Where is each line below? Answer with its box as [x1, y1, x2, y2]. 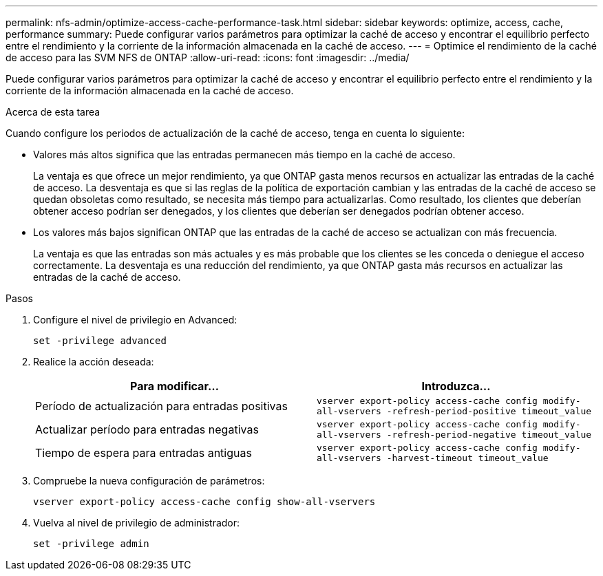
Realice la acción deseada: [33, 356, 154, 367]
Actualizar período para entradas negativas [35, 423, 259, 436]
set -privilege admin [33, 538, 149, 549]
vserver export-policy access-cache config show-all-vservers [33, 496, 376, 507]
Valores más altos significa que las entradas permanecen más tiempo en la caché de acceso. [33, 149, 456, 160]
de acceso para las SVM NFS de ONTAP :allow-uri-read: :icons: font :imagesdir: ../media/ [6, 52, 410, 63]
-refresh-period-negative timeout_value [386, 429, 592, 440]
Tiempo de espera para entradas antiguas [35, 446, 252, 460]
